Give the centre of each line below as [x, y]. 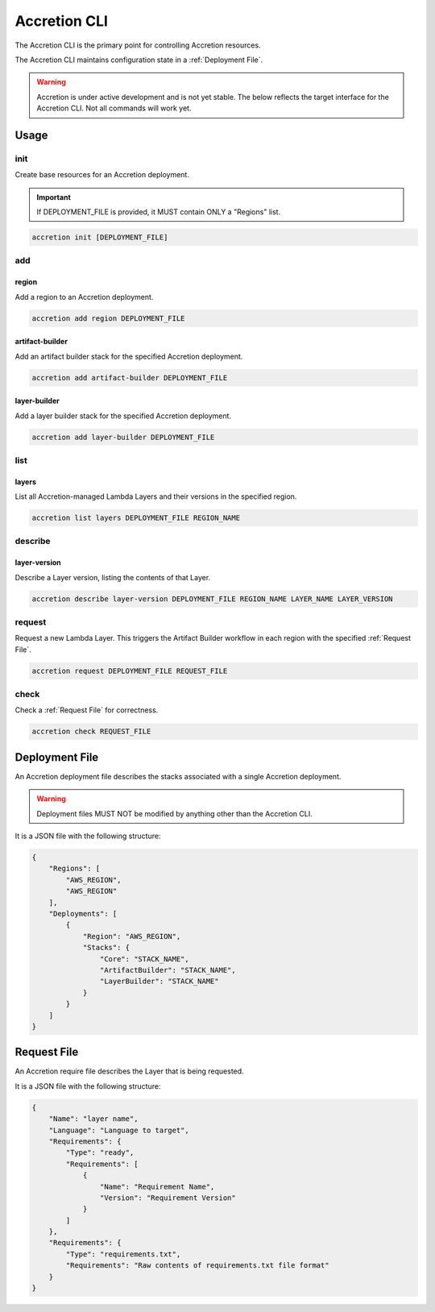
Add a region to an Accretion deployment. [84, 297]
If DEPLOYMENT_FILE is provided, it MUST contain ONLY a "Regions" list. [159, 212]
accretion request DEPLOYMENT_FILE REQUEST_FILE [130, 671]
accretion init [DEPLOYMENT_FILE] [100, 237]
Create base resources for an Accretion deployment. [102, 175]
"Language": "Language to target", [119, 1130]
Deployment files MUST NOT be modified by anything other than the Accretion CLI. [175, 813]
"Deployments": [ [83, 913]
